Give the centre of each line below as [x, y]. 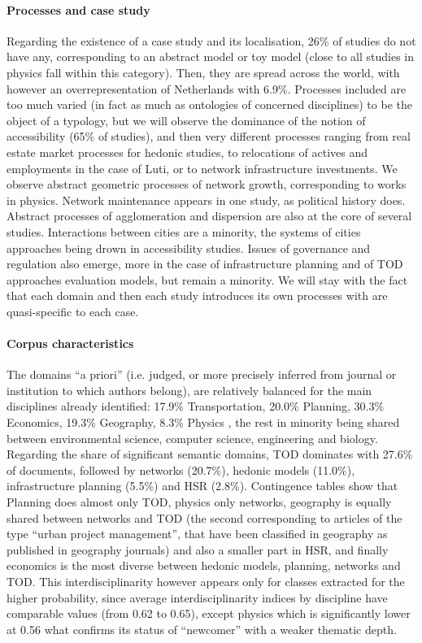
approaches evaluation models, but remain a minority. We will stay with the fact [207, 279]
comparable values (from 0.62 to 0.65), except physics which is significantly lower [209, 613]
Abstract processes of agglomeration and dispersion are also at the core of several [209, 216]
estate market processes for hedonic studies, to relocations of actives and [187, 152]
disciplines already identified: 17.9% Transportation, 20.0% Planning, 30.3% [196, 406]
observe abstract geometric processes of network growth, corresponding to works [207, 184]
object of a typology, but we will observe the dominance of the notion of [186, 120]
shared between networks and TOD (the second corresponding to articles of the [204, 517]
